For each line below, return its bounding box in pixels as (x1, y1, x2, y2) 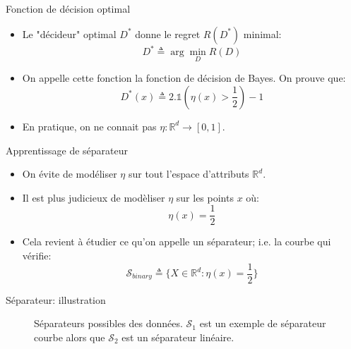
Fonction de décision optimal (6, 1, 131, 16)
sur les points (176, 190, 234, 204)
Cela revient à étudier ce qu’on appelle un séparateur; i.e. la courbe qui (22, 234, 331, 249)
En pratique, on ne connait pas (22, 118, 157, 133)
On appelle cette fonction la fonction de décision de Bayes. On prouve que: (22, 71, 346, 85)
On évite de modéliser (22, 166, 117, 181)
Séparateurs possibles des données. (34, 316, 183, 331)
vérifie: (22, 247, 52, 262)
